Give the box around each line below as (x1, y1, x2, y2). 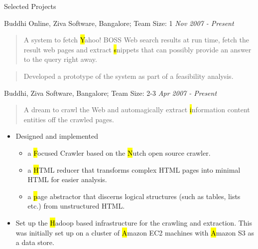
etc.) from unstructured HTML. (27, 201, 125, 211)
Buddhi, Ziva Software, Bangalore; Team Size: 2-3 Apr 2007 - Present (4, 87, 217, 98)
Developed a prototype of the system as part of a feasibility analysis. (23, 70, 234, 81)
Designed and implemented (15, 131, 98, 141)
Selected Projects (4, 1, 56, 11)
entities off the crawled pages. (23, 114, 114, 124)
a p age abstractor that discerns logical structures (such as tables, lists (27, 191, 241, 201)
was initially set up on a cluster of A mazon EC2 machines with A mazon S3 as (15, 227, 254, 238)
